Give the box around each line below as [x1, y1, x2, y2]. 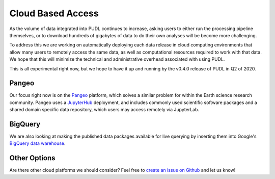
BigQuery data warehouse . [9, 140, 66, 146]
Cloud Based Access [9, 8, 99, 19]
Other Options [9, 154, 56, 163]
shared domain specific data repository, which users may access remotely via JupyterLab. [9, 107, 200, 113]
